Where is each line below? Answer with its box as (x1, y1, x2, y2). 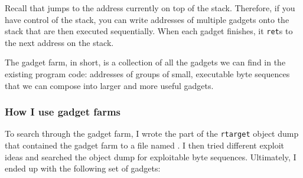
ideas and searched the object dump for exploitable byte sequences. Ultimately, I (5, 150, 297, 163)
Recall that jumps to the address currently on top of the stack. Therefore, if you (5, 2, 295, 14)
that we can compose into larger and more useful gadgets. (5, 79, 214, 91)
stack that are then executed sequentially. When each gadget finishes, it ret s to (5, 25, 293, 37)
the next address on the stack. (5, 36, 114, 48)
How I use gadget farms (5, 104, 120, 119)
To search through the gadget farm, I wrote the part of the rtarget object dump (5, 127, 299, 140)
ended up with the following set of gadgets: (5, 162, 161, 174)
